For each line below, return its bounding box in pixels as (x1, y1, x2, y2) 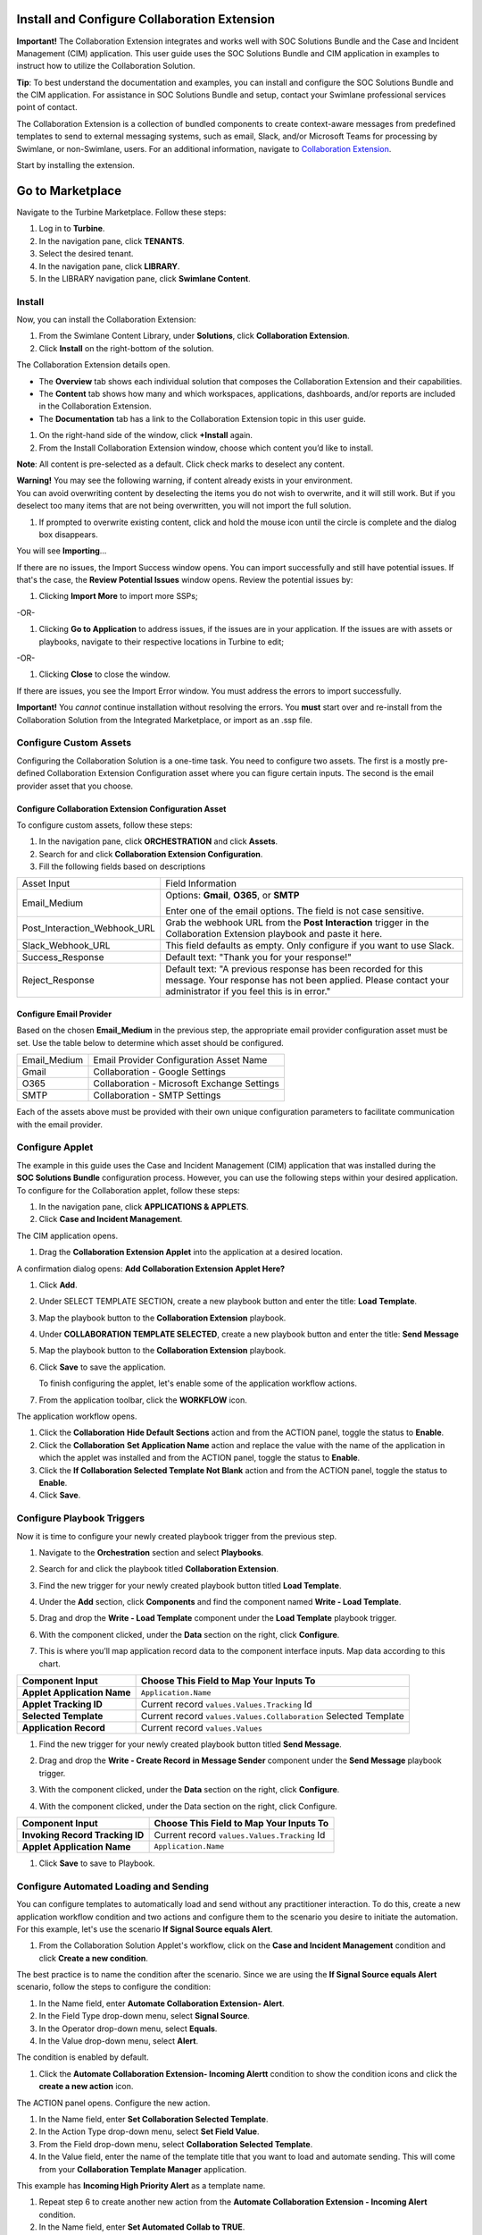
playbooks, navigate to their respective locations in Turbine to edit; (38, 636, 285, 647)
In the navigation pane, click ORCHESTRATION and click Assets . (38, 836, 278, 847)
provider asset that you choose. (16, 780, 134, 791)
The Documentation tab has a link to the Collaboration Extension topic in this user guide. (38, 413, 366, 424)
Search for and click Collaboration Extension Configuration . (38, 848, 263, 859)
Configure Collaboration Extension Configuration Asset (16, 803, 227, 814)
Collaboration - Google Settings (93, 1066, 227, 1078)
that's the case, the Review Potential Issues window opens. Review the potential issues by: (16, 575, 353, 586)
